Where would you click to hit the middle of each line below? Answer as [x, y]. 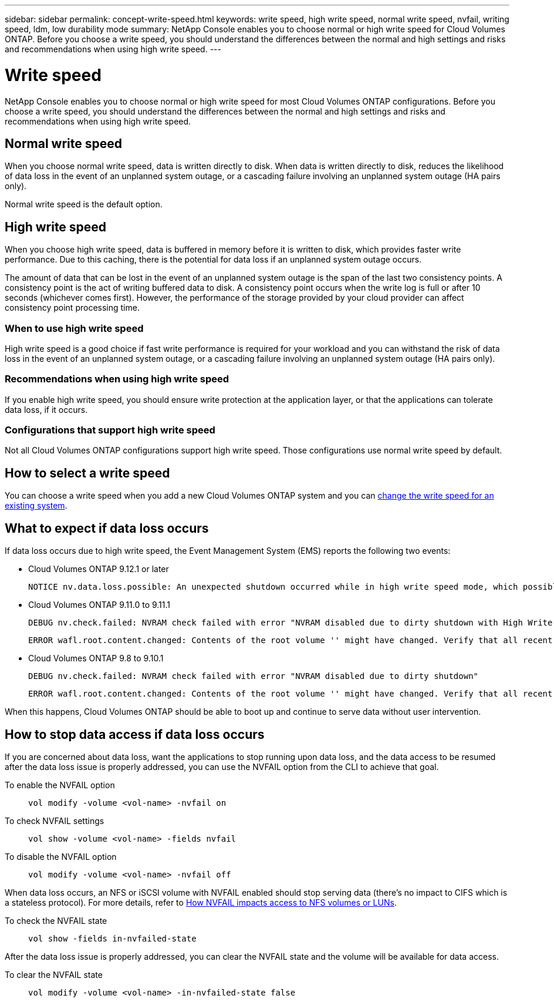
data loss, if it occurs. [46, 409]
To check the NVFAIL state [56, 920]
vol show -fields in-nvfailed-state [112, 938]
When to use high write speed [74, 328]
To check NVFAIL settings [55, 821]
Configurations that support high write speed [110, 430]
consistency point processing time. [72, 308]
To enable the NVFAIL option [60, 785]
